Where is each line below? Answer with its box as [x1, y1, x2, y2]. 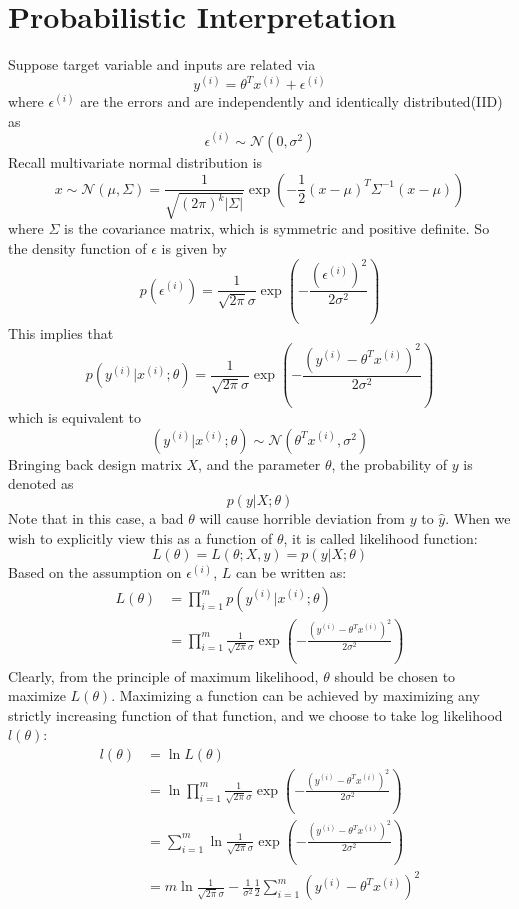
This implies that [8, 322, 114, 343]
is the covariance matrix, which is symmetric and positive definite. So [64, 218, 490, 239]
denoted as [8, 473, 74, 494]
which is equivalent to [8, 407, 142, 428]
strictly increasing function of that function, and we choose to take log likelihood [8, 704, 503, 725]
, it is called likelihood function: [283, 527, 478, 548]
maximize [8, 685, 66, 706]
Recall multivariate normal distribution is [8, 151, 263, 172]
